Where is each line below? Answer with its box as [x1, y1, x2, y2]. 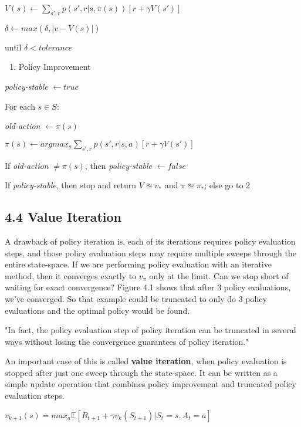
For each [5, 100, 35, 112]
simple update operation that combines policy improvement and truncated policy [5, 378, 296, 390]
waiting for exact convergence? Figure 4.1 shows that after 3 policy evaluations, [5, 281, 291, 293]
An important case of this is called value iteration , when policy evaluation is [5, 355, 287, 367]
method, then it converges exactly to [5, 269, 137, 282]
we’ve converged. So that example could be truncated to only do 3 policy [5, 292, 267, 304]
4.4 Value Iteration [5, 208, 121, 226]
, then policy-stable [84, 159, 153, 171]
